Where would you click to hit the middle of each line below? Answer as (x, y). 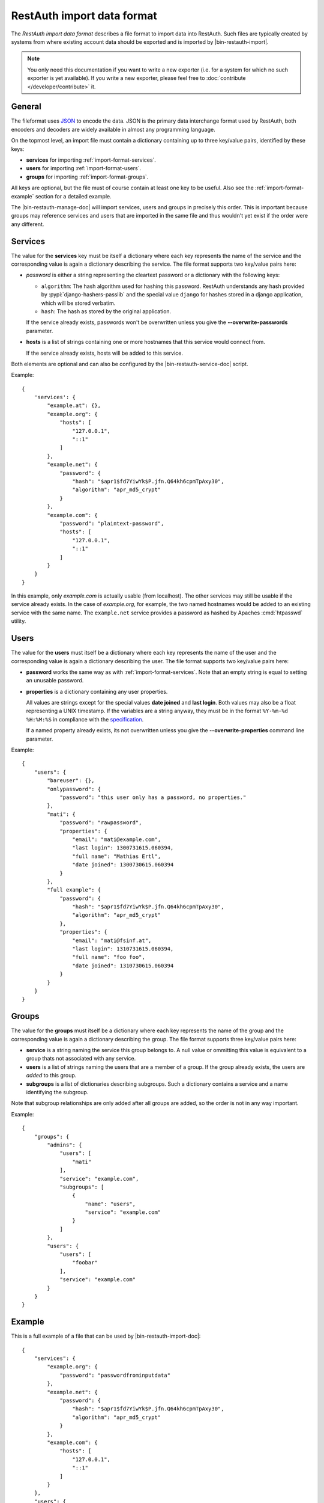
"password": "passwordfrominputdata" (115, 1375)
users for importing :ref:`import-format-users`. (84, 168)
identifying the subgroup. (57, 1092)
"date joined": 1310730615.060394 (123, 966)
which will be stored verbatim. (78, 303)
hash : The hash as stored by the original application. (106, 311)
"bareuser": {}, (71, 781)
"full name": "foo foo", (109, 957)
